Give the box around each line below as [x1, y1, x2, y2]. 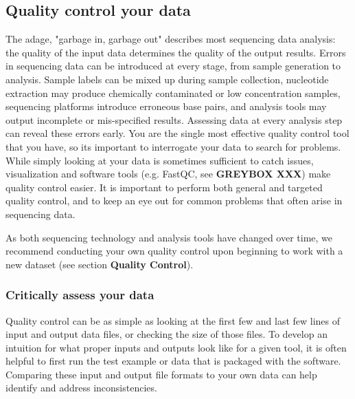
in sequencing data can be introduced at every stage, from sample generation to [5, 58, 341, 73]
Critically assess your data [5, 286, 154, 303]
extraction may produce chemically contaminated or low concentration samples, [5, 85, 341, 100]
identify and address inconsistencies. [5, 380, 157, 395]
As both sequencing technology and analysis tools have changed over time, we [5, 230, 332, 244]
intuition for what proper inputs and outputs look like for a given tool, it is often [5, 340, 347, 354]
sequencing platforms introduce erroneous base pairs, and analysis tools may [5, 99, 327, 114]
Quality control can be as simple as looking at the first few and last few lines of [5, 313, 341, 327]
